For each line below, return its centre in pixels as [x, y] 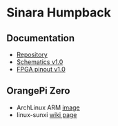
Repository [32, 54]
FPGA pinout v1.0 [41, 69]
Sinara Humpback [59, 13]
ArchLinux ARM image [48, 107]
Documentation [41, 38]
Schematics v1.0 [40, 62]
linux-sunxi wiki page [47, 114]
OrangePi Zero [38, 91]
